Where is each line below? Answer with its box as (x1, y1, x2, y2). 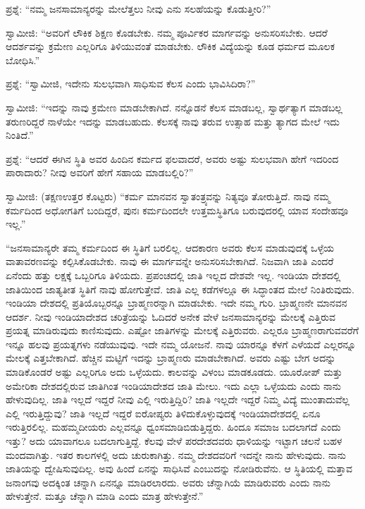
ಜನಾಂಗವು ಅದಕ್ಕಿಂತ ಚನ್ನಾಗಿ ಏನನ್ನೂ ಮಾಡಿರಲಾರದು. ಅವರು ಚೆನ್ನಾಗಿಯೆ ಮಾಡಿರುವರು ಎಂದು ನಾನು (6, 474, 331, 489)
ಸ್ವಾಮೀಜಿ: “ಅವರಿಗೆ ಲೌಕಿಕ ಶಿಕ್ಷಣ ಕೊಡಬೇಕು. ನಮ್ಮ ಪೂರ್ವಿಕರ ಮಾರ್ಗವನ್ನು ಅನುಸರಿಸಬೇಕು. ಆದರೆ (6, 25, 328, 39)
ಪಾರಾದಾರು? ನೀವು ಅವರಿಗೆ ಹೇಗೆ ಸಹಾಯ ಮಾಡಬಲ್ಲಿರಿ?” (6, 165, 194, 180)
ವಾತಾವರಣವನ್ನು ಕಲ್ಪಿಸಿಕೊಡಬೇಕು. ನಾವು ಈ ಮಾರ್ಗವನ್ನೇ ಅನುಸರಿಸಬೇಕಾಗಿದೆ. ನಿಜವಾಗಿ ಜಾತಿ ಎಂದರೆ (6, 254, 334, 269)
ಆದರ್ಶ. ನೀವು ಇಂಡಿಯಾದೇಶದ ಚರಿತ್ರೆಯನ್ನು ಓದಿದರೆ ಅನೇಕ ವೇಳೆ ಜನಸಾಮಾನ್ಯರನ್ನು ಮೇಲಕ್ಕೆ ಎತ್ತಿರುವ (6, 309, 336, 324)
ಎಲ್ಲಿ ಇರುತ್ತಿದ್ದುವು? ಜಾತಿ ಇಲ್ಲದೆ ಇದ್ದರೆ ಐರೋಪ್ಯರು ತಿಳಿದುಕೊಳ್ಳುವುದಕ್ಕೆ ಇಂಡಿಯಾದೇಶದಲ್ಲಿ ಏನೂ (6, 405, 321, 420)
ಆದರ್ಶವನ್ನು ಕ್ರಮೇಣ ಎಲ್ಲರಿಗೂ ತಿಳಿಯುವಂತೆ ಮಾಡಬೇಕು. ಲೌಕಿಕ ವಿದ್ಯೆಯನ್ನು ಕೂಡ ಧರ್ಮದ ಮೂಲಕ (6, 39, 335, 54)
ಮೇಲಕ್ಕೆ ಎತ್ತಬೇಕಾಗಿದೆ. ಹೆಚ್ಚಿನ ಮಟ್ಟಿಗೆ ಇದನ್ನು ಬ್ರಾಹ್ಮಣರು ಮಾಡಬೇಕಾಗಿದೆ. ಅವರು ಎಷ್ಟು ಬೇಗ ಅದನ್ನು (6, 350, 336, 365)
